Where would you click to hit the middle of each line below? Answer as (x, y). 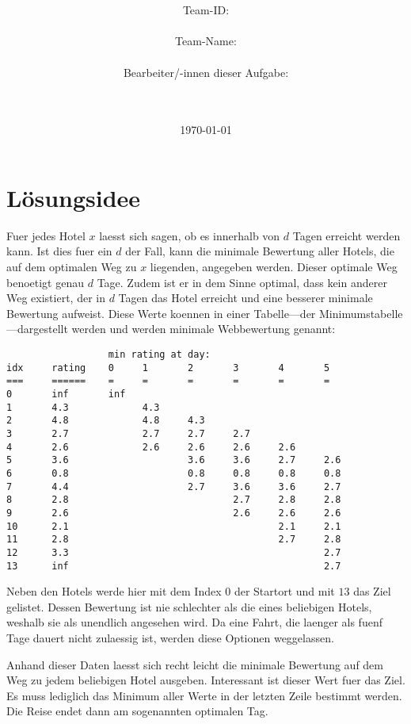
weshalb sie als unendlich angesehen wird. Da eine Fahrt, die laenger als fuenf (194, 622)
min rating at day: (159, 355)
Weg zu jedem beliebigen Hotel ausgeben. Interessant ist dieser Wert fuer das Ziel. (206, 680)
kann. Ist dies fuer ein (59, 251)
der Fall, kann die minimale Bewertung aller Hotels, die (260, 251)
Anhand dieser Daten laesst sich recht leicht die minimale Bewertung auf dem (195, 664)
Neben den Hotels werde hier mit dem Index (114, 591)
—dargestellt (37, 329)
